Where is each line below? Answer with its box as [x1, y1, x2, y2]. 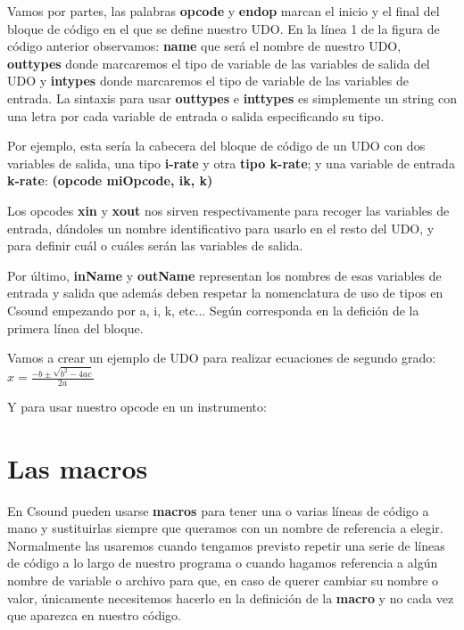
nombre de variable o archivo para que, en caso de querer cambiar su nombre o [7, 570, 439, 589]
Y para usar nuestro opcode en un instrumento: [7, 397, 267, 415]
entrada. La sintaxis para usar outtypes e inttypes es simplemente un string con [7, 88, 457, 107]
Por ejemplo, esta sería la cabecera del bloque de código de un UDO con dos [7, 136, 426, 155]
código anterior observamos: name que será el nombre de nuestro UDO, [7, 37, 402, 55]
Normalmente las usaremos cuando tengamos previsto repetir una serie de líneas [7, 536, 445, 554]
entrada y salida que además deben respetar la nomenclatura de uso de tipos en [7, 283, 443, 302]
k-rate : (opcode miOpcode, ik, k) [7, 171, 213, 190]
